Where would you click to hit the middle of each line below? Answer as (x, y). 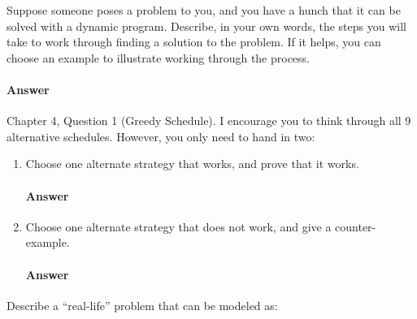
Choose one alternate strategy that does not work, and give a (178, 226)
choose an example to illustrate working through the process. (159, 57)
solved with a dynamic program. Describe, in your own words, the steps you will (206, 26)
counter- (356, 226)
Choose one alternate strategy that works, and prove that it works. (192, 164)
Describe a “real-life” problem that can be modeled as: (142, 305)
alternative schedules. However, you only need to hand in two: (161, 136)
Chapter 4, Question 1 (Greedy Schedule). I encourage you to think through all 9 (209, 121)
